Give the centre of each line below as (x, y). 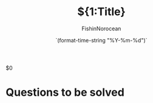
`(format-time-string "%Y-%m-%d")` (101, 40)
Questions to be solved (65, 92)
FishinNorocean (101, 28)
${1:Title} (101, 12)
